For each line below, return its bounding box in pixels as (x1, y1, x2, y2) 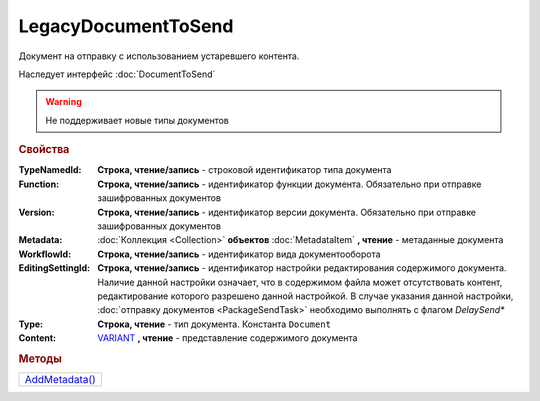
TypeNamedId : (18, 164, 82, 176)
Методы (18, 351, 62, 365)
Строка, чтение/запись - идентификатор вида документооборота (97, 248, 381, 260)
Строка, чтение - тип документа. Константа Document (97, 318, 332, 330)
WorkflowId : (18, 248, 72, 260)
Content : (18, 332, 57, 344)
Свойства (18, 143, 70, 157)
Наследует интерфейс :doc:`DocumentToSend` (18, 68, 216, 80)
